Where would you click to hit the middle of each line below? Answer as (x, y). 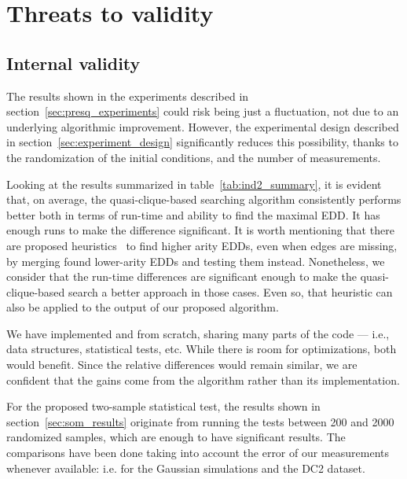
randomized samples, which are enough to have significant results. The (176, 437)
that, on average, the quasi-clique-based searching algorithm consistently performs (204, 199)
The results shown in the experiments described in (128, 96)
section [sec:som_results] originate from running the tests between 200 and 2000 (200, 421)
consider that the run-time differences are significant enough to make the (182, 276)
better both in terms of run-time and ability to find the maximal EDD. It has (193, 214)
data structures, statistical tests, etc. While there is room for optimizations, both (202, 349)
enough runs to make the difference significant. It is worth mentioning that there (200, 230)
